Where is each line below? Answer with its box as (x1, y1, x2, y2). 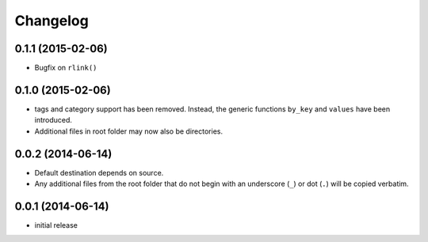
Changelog (14, 12, 89, 29)
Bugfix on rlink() (34, 63, 97, 73)
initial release (34, 220, 78, 229)
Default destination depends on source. (34, 168, 164, 177)
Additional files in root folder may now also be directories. (34, 127, 224, 136)
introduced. (34, 115, 73, 125)
